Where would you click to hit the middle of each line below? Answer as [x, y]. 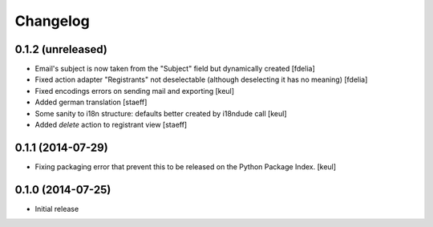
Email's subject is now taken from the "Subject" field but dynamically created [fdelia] [175, 69]
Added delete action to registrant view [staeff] [111, 125]
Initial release [57, 209]
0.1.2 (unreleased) [61, 49]
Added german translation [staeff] [91, 102]
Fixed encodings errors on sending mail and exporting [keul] [135, 91]
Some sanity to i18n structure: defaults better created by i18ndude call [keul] [161, 113]
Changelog [52, 21]
